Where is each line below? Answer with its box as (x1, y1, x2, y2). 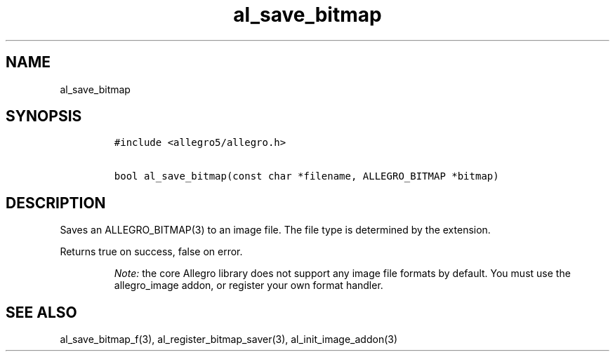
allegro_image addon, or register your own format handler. (114, 279, 383, 292)
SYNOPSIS (6, 107, 82, 126)
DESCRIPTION (6, 194, 106, 212)
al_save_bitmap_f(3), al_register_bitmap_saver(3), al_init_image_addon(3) (60, 333, 398, 346)
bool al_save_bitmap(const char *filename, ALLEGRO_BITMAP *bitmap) (114, 170, 499, 182)
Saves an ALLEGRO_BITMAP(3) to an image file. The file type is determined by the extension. (60, 224, 491, 236)
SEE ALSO (6, 303, 77, 321)
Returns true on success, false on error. (60, 245, 243, 258)
